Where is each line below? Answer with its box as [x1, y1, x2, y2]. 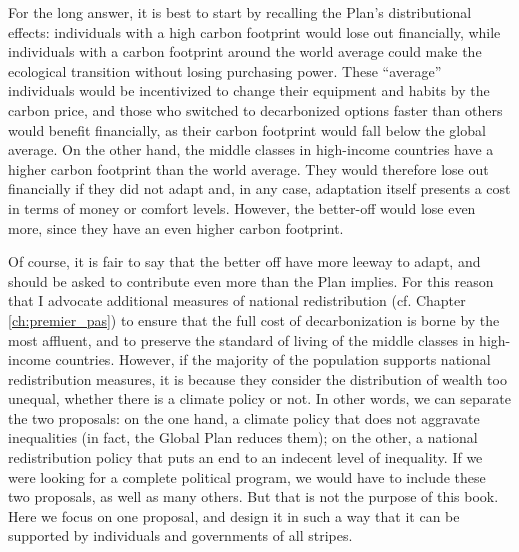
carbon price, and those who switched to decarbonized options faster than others [8, 99, 503, 120]
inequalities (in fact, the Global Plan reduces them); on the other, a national [8, 427, 478, 448]
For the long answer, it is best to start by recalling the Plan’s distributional [8, 2, 472, 22]
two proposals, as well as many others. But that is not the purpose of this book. [8, 486, 499, 507]
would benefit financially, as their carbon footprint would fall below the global [8, 119, 486, 140]
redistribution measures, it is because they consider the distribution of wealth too [8, 368, 507, 389]
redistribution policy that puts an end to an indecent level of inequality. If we [8, 447, 483, 468]
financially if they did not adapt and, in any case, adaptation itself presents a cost [8, 178, 511, 199]
